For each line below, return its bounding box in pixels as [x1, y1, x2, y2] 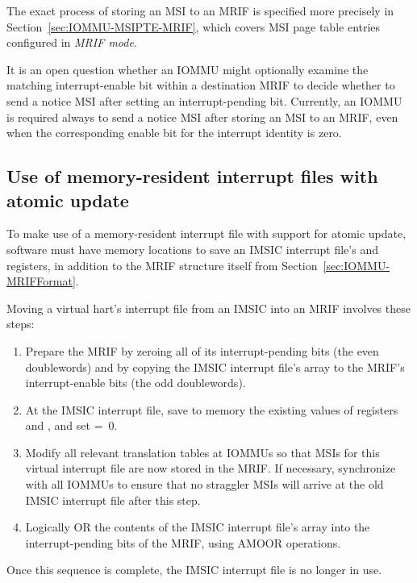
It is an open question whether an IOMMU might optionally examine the [6, 60, 369, 77]
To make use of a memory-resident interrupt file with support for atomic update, [6, 225, 407, 242]
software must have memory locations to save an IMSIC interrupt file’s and [6, 240, 378, 257]
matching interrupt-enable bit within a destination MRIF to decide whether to [6, 77, 395, 94]
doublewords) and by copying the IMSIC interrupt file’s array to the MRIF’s [25, 358, 405, 375]
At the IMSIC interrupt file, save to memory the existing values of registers [25, 401, 398, 418]
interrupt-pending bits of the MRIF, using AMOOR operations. [25, 534, 341, 551]
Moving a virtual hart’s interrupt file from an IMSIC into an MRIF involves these [6, 299, 411, 316]
